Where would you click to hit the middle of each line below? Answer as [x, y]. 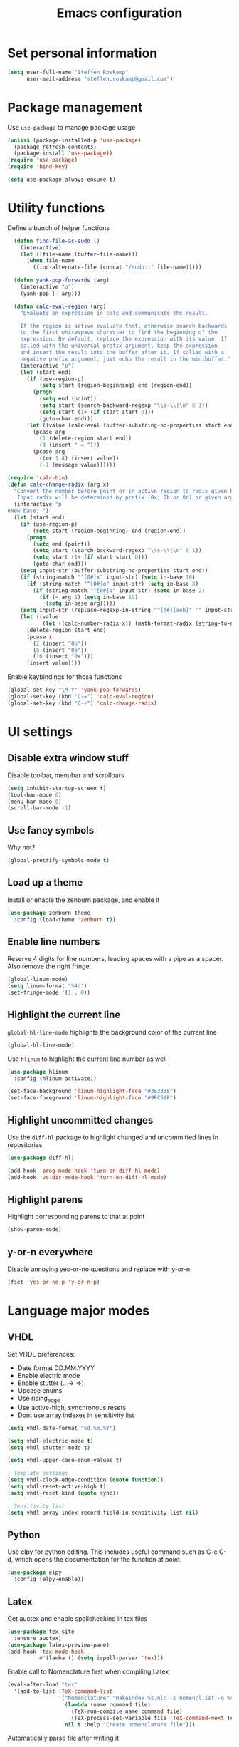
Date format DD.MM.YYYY [56, 1368]
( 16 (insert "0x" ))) [63, 657]
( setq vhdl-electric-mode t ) [51, 1441]
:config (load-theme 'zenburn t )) [65, 919]
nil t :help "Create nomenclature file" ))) [130, 1725]
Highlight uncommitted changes [80, 1120]
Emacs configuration [119, 13]
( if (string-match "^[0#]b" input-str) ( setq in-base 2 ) [119, 590]
